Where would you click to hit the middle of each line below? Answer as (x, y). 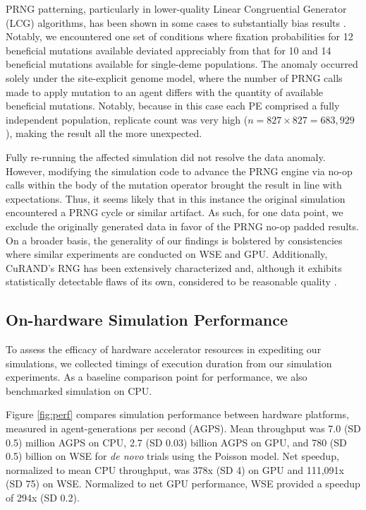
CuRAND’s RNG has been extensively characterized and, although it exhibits (174, 267)
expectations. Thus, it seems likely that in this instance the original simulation (176, 198)
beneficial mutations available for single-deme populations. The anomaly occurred (182, 64)
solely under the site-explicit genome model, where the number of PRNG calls (174, 77)
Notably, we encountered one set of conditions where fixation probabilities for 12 (179, 36)
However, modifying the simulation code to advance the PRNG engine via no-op (179, 171)
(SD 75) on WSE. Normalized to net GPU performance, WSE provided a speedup (183, 484)
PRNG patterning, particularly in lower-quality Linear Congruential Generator (176, 8)
